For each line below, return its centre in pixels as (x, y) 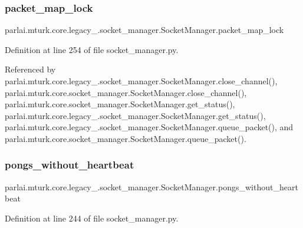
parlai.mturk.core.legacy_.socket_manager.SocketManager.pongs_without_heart (151, 186)
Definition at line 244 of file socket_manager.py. (92, 218)
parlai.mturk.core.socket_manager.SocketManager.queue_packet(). (126, 138)
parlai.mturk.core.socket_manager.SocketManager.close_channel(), (126, 92)
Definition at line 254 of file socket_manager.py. (92, 49)
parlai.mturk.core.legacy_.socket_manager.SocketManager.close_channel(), (141, 81)
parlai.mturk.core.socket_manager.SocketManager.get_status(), (120, 104)
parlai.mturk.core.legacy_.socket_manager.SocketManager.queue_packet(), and (149, 127)
